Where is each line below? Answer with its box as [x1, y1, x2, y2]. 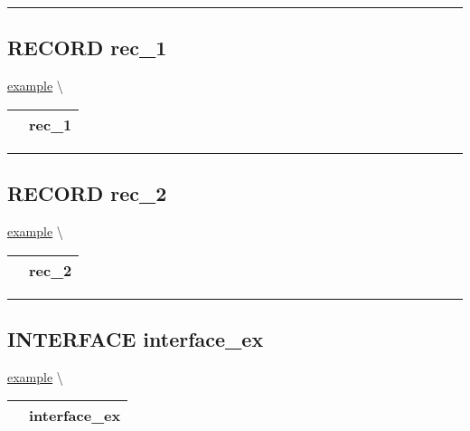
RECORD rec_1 [7, 34, 167, 62]
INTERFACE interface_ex [7, 324, 264, 352]
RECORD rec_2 [7, 179, 167, 207]
